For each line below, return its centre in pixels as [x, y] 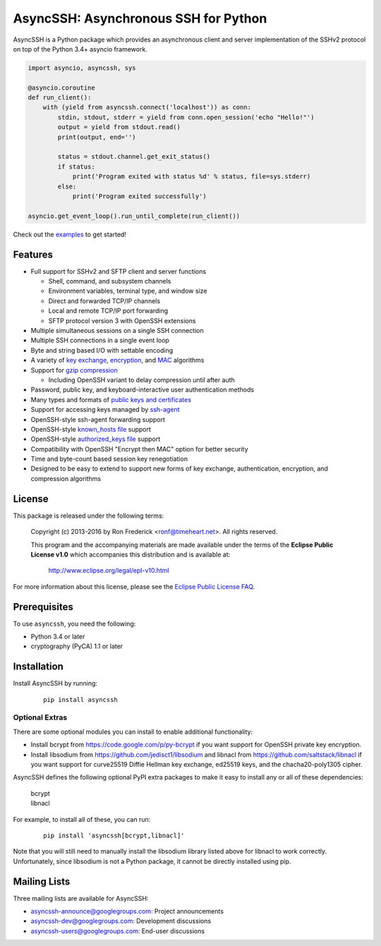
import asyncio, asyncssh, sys [82, 68]
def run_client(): [60, 98]
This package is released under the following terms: [89, 516]
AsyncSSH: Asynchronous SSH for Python [140, 18]
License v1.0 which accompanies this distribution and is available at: [131, 554]
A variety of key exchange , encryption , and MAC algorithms [117, 360]
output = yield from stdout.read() [119, 127]
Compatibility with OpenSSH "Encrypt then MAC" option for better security [139, 449]
